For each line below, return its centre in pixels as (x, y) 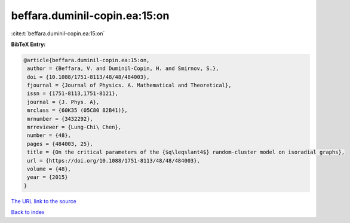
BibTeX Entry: (28, 44)
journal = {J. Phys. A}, (63, 102)
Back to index (28, 212)
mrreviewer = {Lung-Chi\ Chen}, (74, 127)
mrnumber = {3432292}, (60, 119)
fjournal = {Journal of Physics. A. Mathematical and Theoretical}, (129, 85)
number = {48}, (49, 135)
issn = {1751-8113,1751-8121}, (73, 94)
